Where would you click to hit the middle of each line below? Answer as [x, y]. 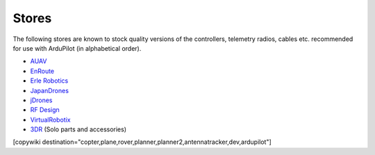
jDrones [41, 100]
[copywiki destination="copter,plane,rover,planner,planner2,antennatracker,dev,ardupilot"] [142, 142]
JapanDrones [50, 90]
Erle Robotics [49, 81]
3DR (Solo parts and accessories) [78, 129]
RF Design [45, 110]
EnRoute [42, 71]
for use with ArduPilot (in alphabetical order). [77, 48]
